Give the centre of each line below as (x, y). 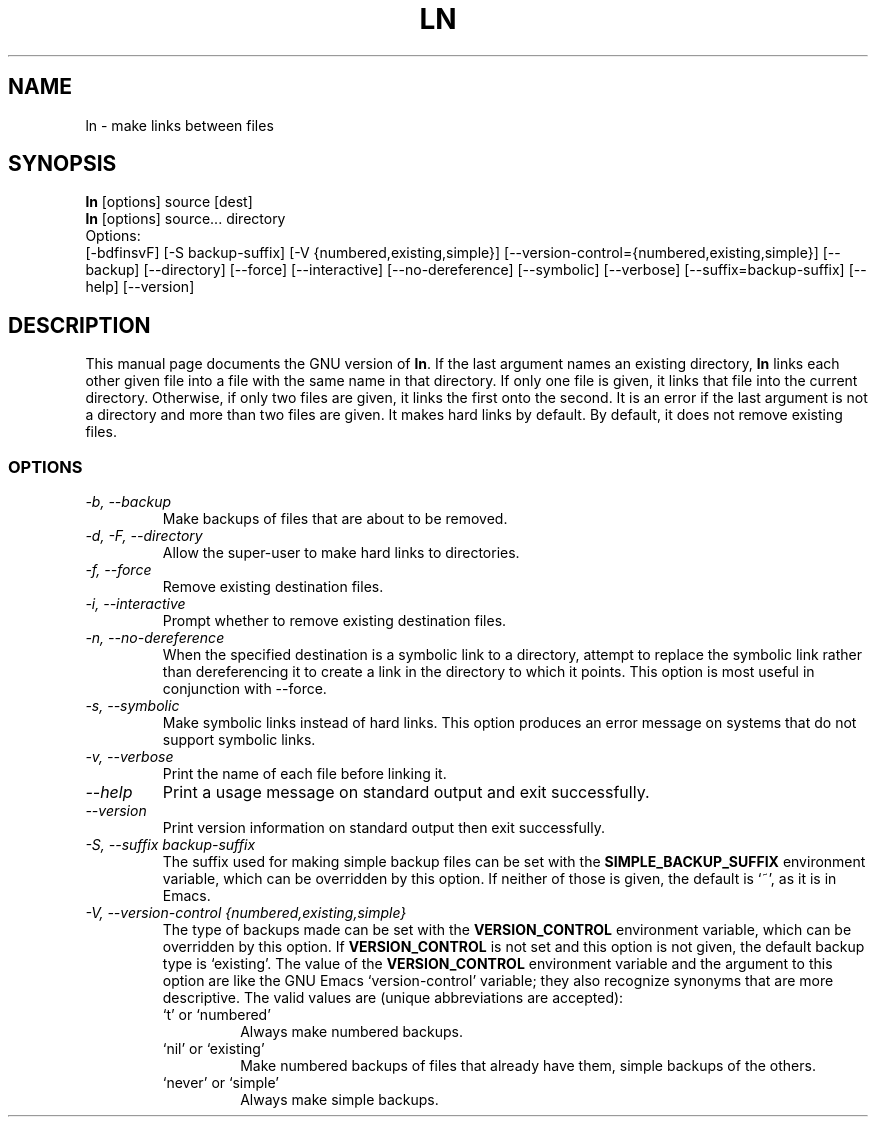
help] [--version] (140, 287)
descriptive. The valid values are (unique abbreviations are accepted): (393, 998)
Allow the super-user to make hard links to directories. (341, 553)
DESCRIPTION (79, 325)
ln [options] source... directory (185, 219)
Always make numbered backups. (351, 1032)
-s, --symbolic (132, 706)
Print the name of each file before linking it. (304, 774)
